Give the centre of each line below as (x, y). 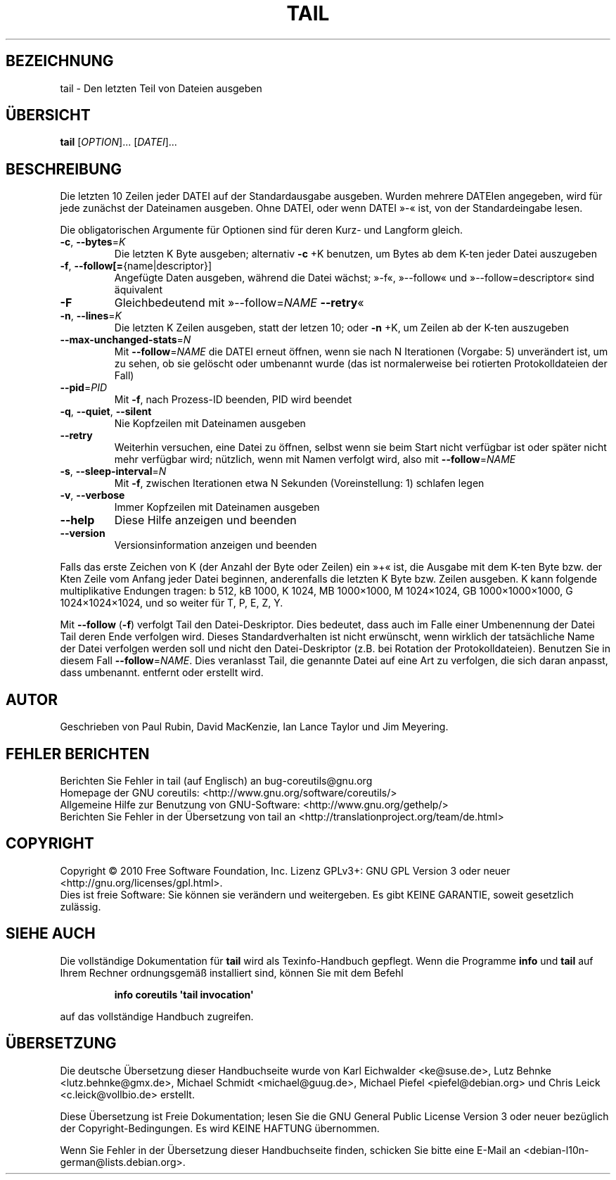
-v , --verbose (92, 495)
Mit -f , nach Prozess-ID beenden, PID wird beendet (233, 400)
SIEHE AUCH (51, 934)
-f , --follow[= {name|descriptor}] (136, 266)
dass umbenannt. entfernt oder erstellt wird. (162, 673)
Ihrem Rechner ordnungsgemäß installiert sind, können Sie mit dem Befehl (232, 972)
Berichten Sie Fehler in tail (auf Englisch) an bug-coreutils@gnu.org (216, 780)
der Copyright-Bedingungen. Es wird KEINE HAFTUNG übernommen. (220, 1128)
